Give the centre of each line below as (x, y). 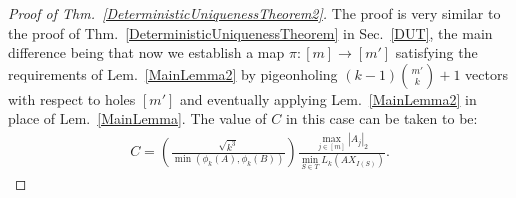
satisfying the (436, 52)
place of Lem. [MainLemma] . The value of (137, 118)
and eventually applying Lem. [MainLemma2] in (328, 98)
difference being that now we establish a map (146, 52)
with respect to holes (72, 98)
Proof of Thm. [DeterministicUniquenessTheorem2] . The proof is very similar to (254, 13)
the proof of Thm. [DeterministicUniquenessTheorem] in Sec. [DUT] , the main (250, 32)
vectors (486, 73)
